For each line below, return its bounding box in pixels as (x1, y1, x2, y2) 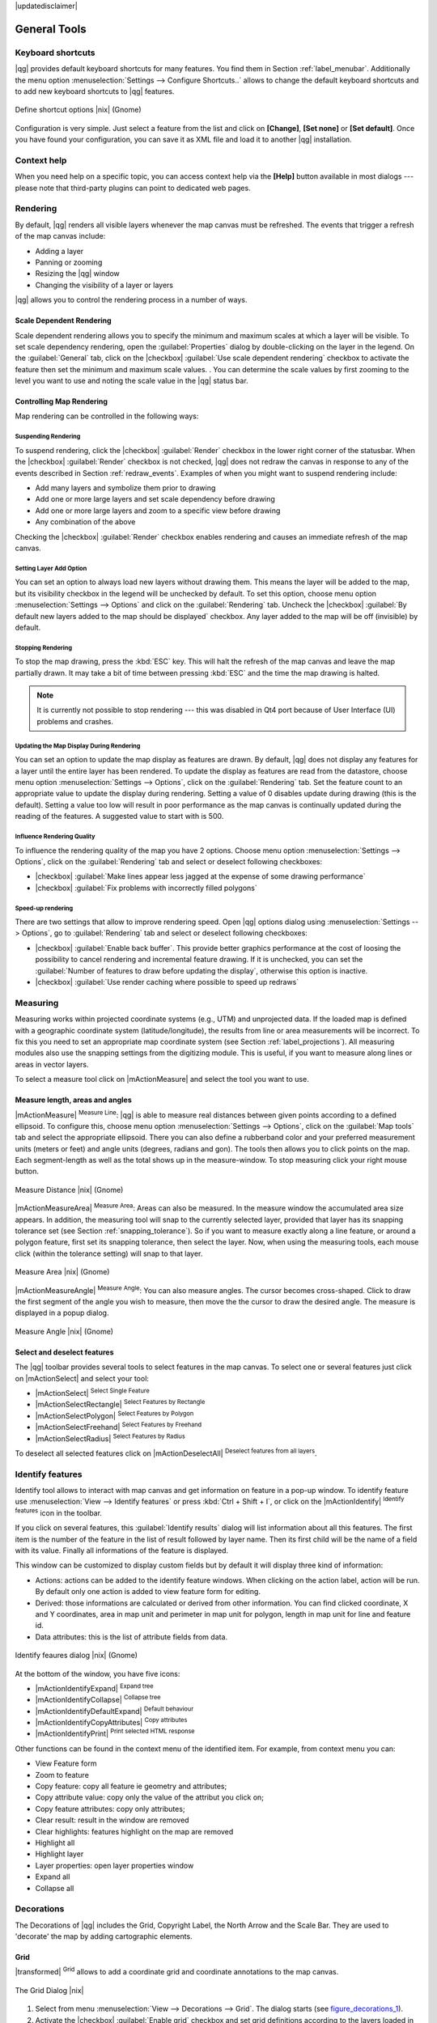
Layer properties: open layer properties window (35, 1860, 194, 1870)
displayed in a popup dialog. (15, 1308, 109, 1318)
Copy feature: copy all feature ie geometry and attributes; (35, 1781, 227, 1792)
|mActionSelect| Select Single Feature (35, 1387, 150, 1397)
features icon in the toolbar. (15, 1507, 103, 1517)
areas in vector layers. (15, 1059, 89, 1069)
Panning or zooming (35, 257, 103, 267)
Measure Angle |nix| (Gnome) (15, 1326, 113, 1336)
